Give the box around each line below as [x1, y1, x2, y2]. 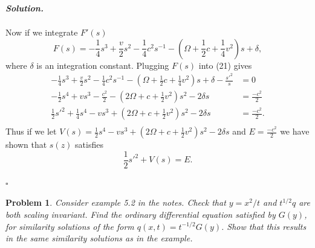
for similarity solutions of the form [5, 220, 134, 232]
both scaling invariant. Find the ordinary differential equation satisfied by [5, 208, 276, 220]
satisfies [75, 138, 103, 151]
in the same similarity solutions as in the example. [5, 232, 193, 244]
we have [280, 125, 310, 138]
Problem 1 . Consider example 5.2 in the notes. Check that [5, 196, 226, 209]
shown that [5, 138, 47, 151]
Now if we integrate [5, 26, 78, 39]
